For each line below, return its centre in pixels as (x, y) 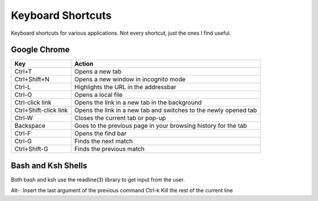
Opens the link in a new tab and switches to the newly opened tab (166, 110)
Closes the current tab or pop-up (120, 118)
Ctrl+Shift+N (32, 80)
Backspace (30, 126)
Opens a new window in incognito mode (130, 80)
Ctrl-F (23, 134)
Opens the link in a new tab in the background (138, 103)
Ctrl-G (23, 141)
